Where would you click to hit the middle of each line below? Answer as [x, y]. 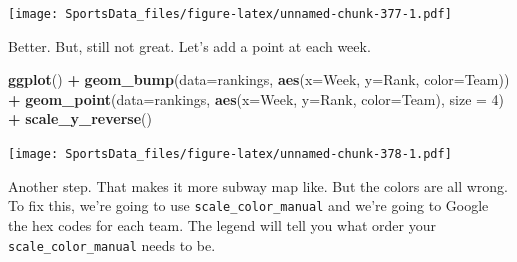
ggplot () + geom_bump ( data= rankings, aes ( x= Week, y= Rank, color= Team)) [259, 79]
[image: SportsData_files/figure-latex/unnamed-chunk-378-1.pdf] [230, 154]
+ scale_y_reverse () [80, 118]
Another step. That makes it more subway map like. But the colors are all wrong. [258, 185]
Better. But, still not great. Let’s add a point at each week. [189, 45]
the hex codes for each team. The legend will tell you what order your [222, 224]
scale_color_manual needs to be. [112, 244]
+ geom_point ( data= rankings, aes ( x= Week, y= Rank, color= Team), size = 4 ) [256, 98]
